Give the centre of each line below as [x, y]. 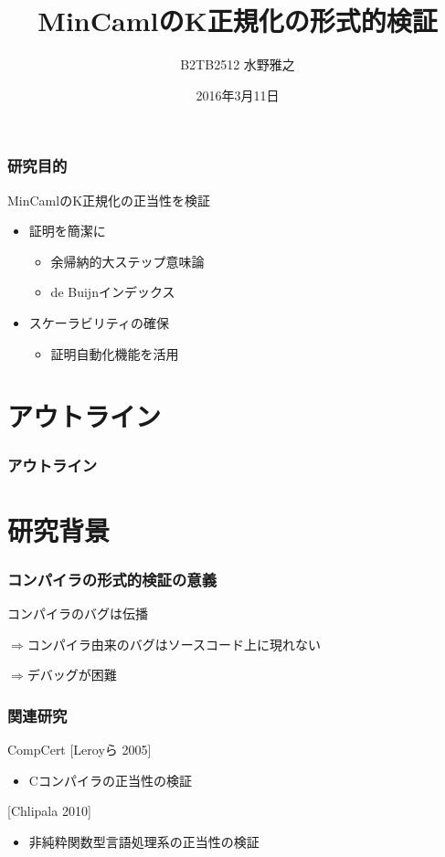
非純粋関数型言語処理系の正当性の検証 [144, 841]
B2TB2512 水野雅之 [238, 64]
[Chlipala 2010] [49, 811]
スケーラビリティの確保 [99, 322]
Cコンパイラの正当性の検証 [110, 780]
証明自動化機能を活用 [115, 353]
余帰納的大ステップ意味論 [127, 261]
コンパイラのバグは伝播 [78, 613]
